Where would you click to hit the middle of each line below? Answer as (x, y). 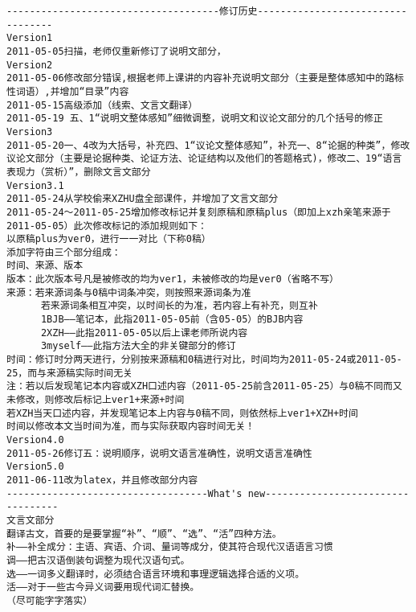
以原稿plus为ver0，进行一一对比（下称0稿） (109, 239)
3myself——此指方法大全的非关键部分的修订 (138, 346)
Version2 (30, 65)
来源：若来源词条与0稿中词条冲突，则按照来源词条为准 (129, 292)
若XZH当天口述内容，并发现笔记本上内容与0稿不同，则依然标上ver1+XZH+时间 (182, 413)
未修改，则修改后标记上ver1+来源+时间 (96, 400)
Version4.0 (35, 440)
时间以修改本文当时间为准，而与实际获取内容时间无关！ (131, 427)
